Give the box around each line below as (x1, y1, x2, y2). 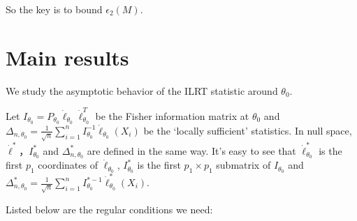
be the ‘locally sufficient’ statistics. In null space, (143, 123, 352, 137)
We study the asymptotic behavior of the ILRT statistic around (6, 83, 278, 98)
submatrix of (216, 158, 271, 172)
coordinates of (38, 158, 98, 172)
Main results (6, 43, 129, 71)
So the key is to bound (6, 2, 103, 16)
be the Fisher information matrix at (95, 109, 249, 123)
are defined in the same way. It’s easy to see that (87, 143, 296, 158)
